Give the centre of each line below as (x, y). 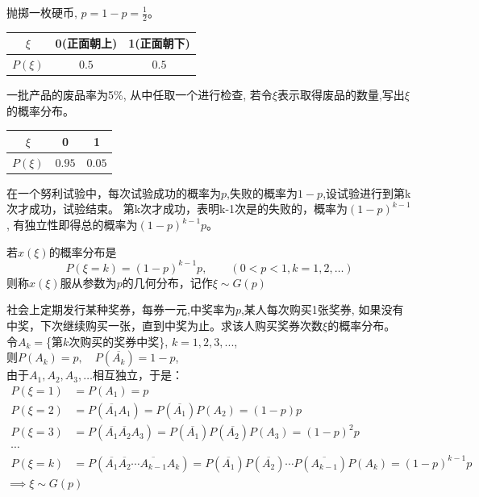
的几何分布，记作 (167, 282)
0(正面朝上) (86, 43)
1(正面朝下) (159, 43)
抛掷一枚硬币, (42, 12)
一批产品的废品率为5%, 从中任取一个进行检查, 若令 (140, 95)
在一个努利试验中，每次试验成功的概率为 (114, 192)
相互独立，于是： (137, 375)
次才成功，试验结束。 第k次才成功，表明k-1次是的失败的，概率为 (177, 209)
